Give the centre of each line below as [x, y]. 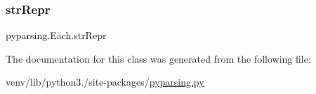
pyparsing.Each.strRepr [56, 35]
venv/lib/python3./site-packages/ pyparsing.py [105, 82]
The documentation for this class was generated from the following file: [158, 58]
